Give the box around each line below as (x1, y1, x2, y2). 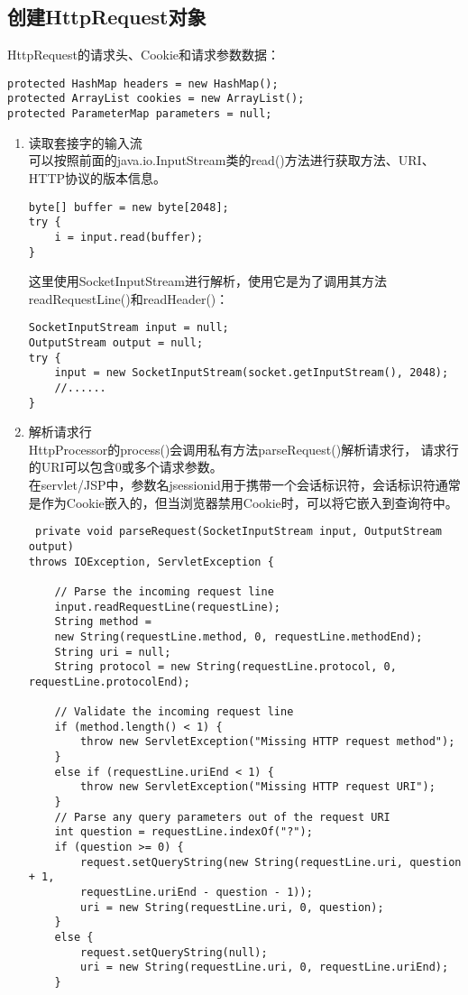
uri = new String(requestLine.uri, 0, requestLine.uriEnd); (80, 961, 449, 974)
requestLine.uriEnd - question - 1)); (80, 886, 313, 899)
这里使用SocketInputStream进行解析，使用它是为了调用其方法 (28, 272, 387, 290)
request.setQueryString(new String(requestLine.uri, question (80, 855, 462, 869)
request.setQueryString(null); (80, 945, 268, 959)
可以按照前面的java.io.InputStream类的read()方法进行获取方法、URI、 (28, 151, 435, 170)
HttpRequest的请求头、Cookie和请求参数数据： (7, 45, 280, 64)
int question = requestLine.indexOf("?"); (54, 825, 313, 839)
